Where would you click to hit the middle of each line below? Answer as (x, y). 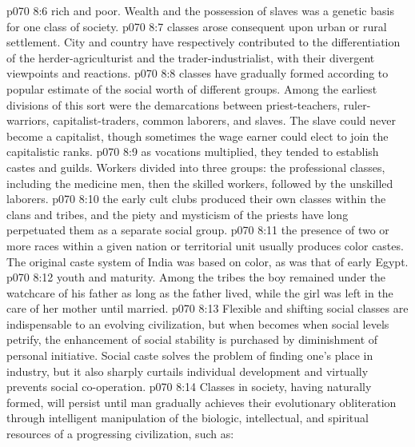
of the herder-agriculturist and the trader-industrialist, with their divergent (191, 57)
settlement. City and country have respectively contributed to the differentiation (204, 42)
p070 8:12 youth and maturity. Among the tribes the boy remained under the (196, 277)
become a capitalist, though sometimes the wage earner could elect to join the (198, 136)
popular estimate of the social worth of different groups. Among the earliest (192, 88)
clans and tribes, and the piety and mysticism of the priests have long (178, 214)
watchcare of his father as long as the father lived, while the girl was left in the (200, 292)
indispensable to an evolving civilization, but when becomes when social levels (198, 323)
